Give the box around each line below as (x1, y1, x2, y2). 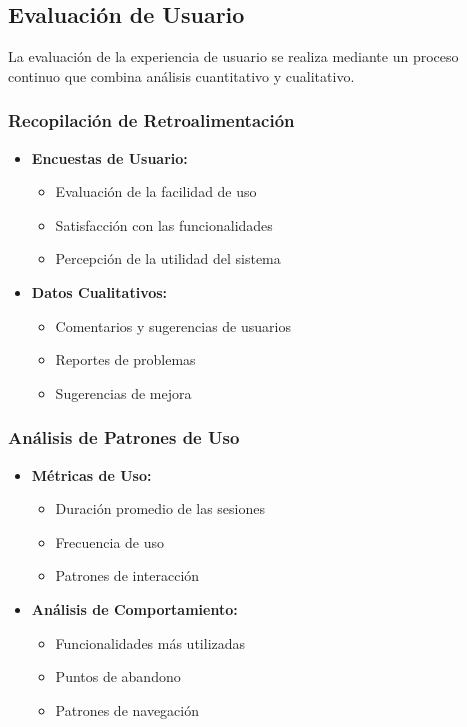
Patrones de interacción (55, 565, 200, 586)
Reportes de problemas (55, 349, 196, 370)
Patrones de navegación (55, 699, 200, 720)
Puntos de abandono (55, 666, 181, 687)
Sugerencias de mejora (55, 382, 192, 403)
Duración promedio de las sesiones (55, 498, 265, 519)
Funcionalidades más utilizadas (55, 632, 246, 653)
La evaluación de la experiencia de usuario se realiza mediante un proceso (8, 46, 459, 67)
